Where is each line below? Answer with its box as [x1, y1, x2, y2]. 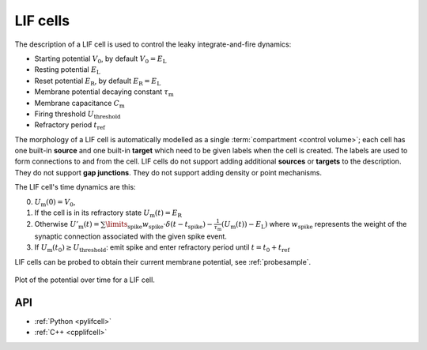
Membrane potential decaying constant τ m [34, 87, 174, 98]
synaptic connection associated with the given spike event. [34, 231, 227, 241]
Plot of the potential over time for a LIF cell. [14, 275, 156, 284]
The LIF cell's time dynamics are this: [14, 183, 136, 192]
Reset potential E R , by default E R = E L [34, 76, 161, 87]
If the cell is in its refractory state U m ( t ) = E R [34, 208, 182, 219]
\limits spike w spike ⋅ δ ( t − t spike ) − [105, 220, 213, 231]
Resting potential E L [34, 65, 100, 77]
